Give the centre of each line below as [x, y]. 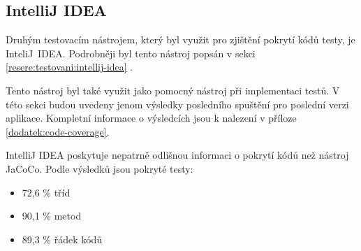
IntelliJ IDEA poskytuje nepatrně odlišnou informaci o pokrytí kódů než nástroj [177, 155]
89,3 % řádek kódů [62, 239]
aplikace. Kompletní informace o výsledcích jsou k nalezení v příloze [151, 118]
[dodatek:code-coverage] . [58, 131]
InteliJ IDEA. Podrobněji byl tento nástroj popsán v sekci [131, 53]
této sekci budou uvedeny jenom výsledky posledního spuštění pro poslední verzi [177, 104]
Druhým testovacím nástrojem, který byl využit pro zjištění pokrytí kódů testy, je [180, 40]
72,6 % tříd [46, 192]
